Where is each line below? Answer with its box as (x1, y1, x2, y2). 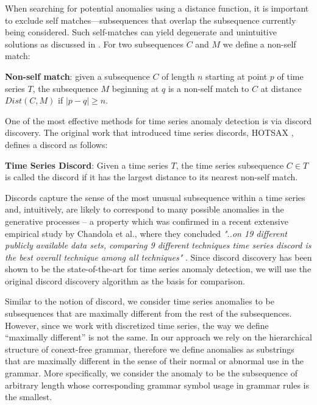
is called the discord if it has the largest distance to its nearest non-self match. (5, 171, 298, 183)
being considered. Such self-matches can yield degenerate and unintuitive (5, 26, 277, 38)
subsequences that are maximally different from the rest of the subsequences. (5, 307, 292, 320)
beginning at (112, 82, 159, 94)
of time (277, 69, 304, 82)
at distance (260, 82, 302, 94)
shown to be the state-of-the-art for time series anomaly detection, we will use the (5, 262, 312, 275)
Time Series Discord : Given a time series (5, 158, 168, 171)
